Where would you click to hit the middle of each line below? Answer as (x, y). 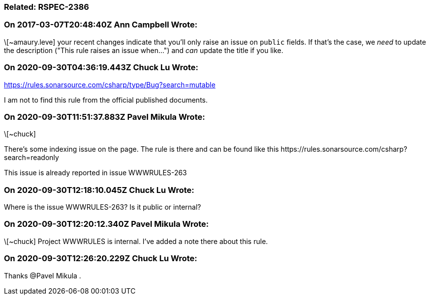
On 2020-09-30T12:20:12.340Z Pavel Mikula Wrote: (107, 224)
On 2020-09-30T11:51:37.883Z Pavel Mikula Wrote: (105, 117)
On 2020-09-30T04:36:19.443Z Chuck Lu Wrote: (101, 68)
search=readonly (31, 158)
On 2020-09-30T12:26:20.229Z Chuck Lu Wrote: (101, 258)
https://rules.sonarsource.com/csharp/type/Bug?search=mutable (110, 84)
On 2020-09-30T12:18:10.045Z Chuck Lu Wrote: (99, 190)
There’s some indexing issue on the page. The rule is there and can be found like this (141, 149)
